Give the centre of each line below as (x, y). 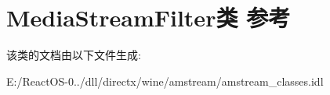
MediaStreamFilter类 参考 (149, 18)
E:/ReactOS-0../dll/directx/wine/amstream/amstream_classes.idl (165, 81)
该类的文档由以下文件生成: (74, 55)
